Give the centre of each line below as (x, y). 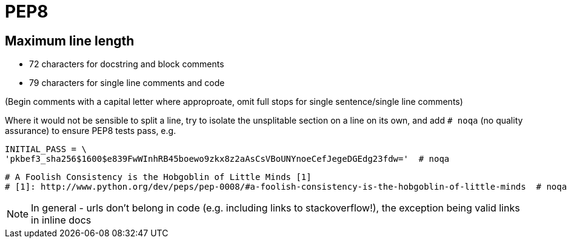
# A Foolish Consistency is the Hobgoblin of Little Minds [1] (158, 177)
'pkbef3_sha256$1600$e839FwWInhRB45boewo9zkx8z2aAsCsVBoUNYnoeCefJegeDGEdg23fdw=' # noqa (227, 159)
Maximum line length (70, 41)
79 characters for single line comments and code (127, 83)
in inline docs (61, 220)
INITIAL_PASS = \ (46, 149)
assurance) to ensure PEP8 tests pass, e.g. (91, 131)
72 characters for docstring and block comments (127, 64)
